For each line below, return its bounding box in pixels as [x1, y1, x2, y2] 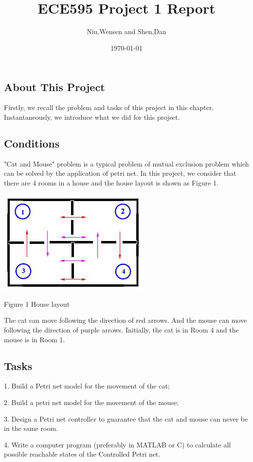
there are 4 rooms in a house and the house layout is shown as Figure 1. [4, 177, 218, 187]
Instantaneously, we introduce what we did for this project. [4, 111, 180, 122]
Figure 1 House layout [4, 298, 70, 309]
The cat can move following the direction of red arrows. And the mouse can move [4, 315, 247, 325]
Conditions [4, 135, 60, 150]
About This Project [4, 79, 105, 94]
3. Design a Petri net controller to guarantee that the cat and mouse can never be [4, 413, 248, 424]
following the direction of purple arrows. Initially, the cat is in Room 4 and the [4, 325, 239, 335]
